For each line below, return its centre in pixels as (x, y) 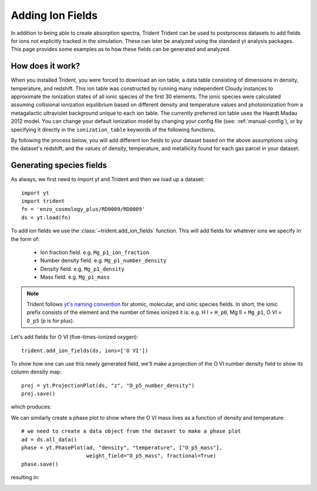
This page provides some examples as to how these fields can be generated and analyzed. (121, 49)
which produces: (31, 407)
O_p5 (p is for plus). (50, 320)
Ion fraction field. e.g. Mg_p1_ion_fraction (95, 252)
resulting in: (25, 477)
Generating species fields (59, 166)
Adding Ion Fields (54, 15)
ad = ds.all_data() (49, 439)
